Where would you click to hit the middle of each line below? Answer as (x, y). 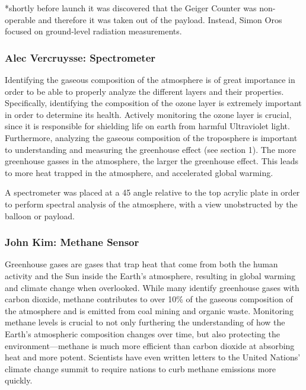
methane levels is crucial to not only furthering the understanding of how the (145, 322)
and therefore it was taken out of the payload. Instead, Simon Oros (160, 19)
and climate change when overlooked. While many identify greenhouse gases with (152, 287)
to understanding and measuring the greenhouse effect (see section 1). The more (150, 149)
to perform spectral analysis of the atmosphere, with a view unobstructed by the (151, 204)
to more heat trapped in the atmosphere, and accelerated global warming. (139, 172)
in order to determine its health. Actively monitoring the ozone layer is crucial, (148, 114)
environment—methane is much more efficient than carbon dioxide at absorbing (150, 345)
